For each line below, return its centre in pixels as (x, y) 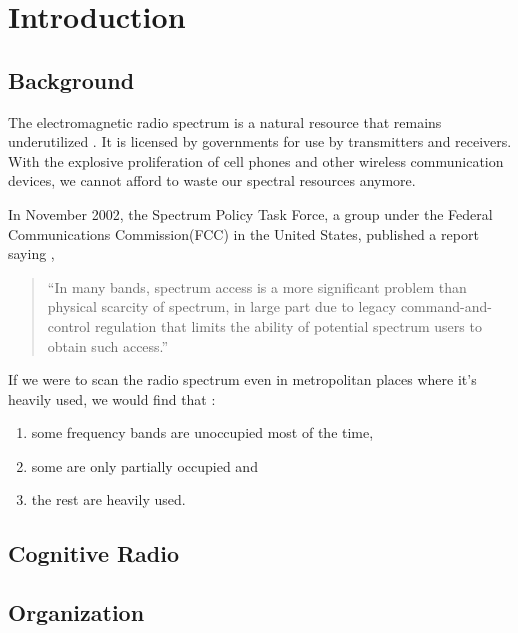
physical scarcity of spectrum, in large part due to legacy (222, 306)
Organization (76, 612)
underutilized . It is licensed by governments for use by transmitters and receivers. (260, 141)
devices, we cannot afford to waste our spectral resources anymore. (212, 180)
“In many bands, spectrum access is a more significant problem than (257, 286)
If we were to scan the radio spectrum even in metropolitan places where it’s (242, 379)
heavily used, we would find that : (112, 398)
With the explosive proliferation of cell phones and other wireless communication (256, 160)
